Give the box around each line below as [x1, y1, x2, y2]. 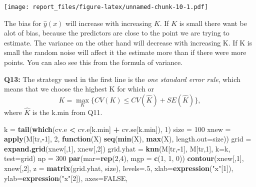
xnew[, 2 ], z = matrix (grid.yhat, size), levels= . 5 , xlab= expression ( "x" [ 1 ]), [4, 163, 233, 173]
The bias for [4, 17, 41, 28]
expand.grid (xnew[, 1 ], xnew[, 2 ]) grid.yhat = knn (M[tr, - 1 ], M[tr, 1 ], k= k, [4, 143, 230, 153]
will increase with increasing [65, 17, 152, 28]
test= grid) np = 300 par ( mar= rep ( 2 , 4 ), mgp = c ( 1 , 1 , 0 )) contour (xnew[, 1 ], [4, 153, 244, 163]
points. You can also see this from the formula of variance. [4, 57, 183, 67]
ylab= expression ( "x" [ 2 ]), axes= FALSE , [4, 172, 128, 183]
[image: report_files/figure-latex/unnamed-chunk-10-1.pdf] [4, 3, 208, 10]
